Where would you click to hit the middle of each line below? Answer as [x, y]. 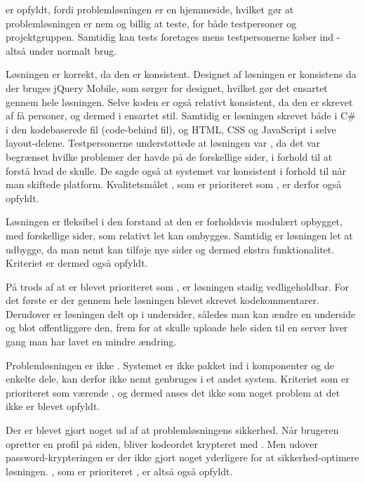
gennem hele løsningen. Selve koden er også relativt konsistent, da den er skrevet [179, 101]
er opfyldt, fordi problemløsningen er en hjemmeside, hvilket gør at [150, 9]
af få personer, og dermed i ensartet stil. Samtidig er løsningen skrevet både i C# [181, 115]
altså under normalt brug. [61, 50]
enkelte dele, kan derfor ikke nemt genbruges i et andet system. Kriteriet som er [178, 379]
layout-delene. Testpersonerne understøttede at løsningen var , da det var [163, 143]
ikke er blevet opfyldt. [53, 406]
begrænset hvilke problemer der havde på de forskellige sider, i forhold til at [169, 156]
